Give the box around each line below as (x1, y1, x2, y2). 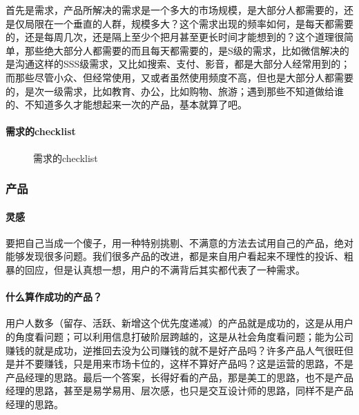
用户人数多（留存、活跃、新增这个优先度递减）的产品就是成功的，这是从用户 (6, 316, 353, 330)
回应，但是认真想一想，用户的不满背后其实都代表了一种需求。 (24, 262, 305, 276)
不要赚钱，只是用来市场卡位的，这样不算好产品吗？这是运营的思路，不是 (24, 356, 353, 371)
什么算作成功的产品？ (6, 290, 102, 304)
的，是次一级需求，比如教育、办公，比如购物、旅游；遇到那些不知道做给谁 (6, 83, 344, 98)
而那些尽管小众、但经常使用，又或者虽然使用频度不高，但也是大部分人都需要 (6, 70, 353, 84)
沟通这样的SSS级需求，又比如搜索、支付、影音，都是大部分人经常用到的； (14, 57, 351, 71)
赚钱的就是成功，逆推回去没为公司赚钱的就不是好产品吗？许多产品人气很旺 (6, 343, 344, 357)
